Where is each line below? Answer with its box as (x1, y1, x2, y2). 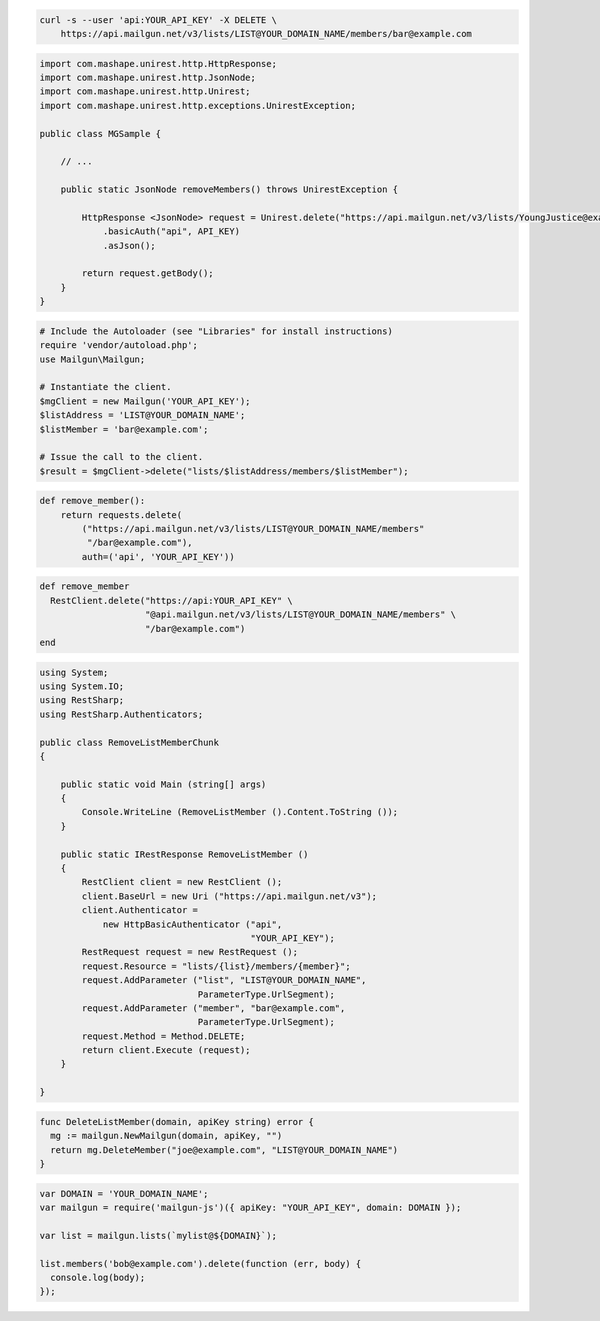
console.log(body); (50, 1271, 146, 1283)
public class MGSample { (39, 128, 162, 139)
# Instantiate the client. (39, 381, 172, 393)
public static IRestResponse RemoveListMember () (60, 848, 309, 860)
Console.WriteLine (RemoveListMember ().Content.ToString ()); (81, 806, 399, 818)
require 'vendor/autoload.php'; (39, 340, 199, 351)
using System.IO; (39, 680, 125, 692)
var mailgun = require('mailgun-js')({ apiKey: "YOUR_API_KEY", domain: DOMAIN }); (39, 1201, 462, 1213)
